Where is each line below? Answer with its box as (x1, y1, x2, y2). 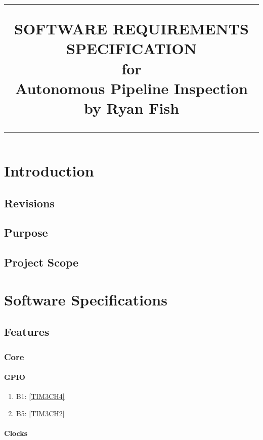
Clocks (4, 428, 28, 438)
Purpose (4, 225, 48, 240)
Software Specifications (4, 289, 167, 310)
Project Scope (4, 254, 79, 270)
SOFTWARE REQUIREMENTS (14, 18, 249, 39)
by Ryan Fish (83, 97, 180, 118)
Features (4, 324, 50, 339)
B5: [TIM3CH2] (16, 408, 65, 419)
